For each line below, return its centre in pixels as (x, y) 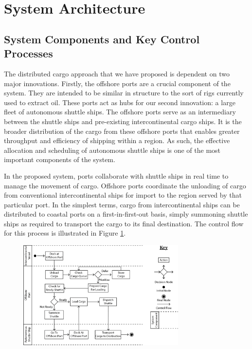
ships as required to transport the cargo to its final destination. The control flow (124, 223)
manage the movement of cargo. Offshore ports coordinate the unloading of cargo (125, 185)
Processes (28, 53)
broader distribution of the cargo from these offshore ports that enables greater (122, 131)
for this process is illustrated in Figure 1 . (65, 233)
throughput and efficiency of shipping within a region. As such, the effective (117, 140)
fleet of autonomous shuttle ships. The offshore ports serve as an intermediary (120, 112)
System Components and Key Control (102, 39)
